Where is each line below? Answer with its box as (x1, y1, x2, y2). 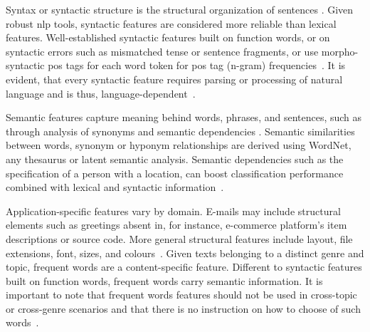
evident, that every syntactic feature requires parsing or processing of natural (6, 71, 343, 86)
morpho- (321, 43, 359, 58)
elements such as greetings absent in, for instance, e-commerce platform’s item (6, 217, 347, 232)
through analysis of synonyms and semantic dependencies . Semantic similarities (6, 123, 355, 138)
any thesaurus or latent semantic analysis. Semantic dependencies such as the (6, 151, 344, 166)
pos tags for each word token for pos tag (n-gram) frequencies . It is (48, 58, 346, 73)
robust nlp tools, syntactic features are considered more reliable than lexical (6, 16, 337, 31)
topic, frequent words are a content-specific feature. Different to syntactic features (6, 259, 362, 274)
